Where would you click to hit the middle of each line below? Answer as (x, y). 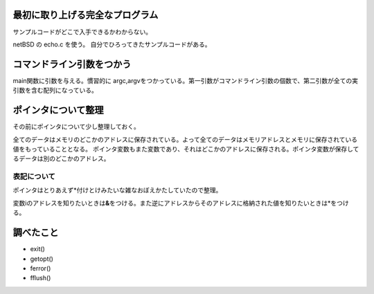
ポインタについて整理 (58, 110)
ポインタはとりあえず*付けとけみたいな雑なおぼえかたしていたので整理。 (117, 190)
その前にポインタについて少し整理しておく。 (76, 127)
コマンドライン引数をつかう (72, 64)
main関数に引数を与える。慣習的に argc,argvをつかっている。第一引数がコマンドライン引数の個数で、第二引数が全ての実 (185, 80)
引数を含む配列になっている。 (55, 91)
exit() (37, 249)
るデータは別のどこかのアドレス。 (61, 158)
